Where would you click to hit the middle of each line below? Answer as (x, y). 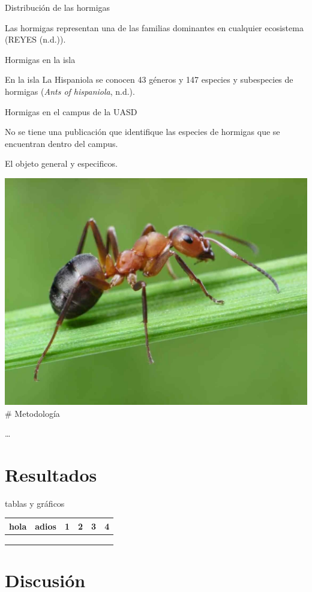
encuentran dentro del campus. (61, 143)
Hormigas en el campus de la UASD (71, 111)
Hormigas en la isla (40, 59)
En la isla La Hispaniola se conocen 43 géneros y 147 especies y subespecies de (149, 79)
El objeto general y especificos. (61, 163)
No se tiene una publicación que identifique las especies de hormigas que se (142, 132)
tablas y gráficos (35, 503)
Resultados (51, 474)
